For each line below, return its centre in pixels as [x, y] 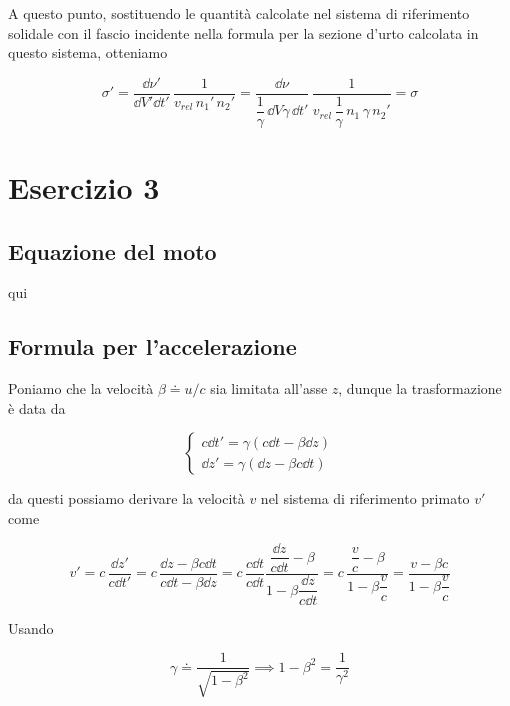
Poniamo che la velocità [81, 388]
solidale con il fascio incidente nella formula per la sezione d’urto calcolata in [243, 32]
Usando [31, 627]
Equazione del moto [112, 250]
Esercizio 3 [84, 186]
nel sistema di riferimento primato [365, 498]
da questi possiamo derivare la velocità [126, 498]
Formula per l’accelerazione [152, 346]
